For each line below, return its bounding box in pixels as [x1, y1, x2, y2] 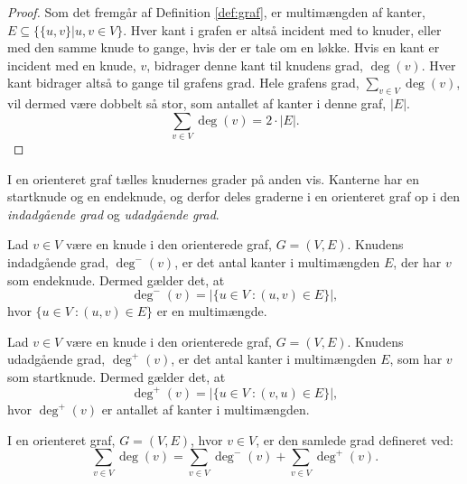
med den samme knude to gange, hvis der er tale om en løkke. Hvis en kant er [7, 38, 440, 57]
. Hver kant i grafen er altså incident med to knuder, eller [123, 20, 442, 39]
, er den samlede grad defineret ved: [256, 430, 453, 449]
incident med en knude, [7, 55, 136, 74]
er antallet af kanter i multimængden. [101, 400, 310, 419]
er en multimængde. [156, 302, 267, 321]
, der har [393, 253, 442, 272]
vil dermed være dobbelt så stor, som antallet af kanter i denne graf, [7, 94, 387, 113]
